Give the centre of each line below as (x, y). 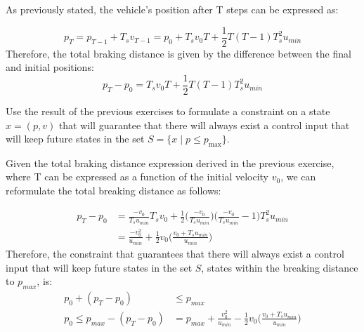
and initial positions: (50, 67)
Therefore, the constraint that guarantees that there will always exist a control (175, 254)
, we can (298, 177)
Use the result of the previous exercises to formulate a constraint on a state (168, 111)
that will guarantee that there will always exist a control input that (204, 125)
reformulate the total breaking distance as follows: (113, 191)
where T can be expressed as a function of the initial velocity (137, 177)
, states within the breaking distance (280, 267)
